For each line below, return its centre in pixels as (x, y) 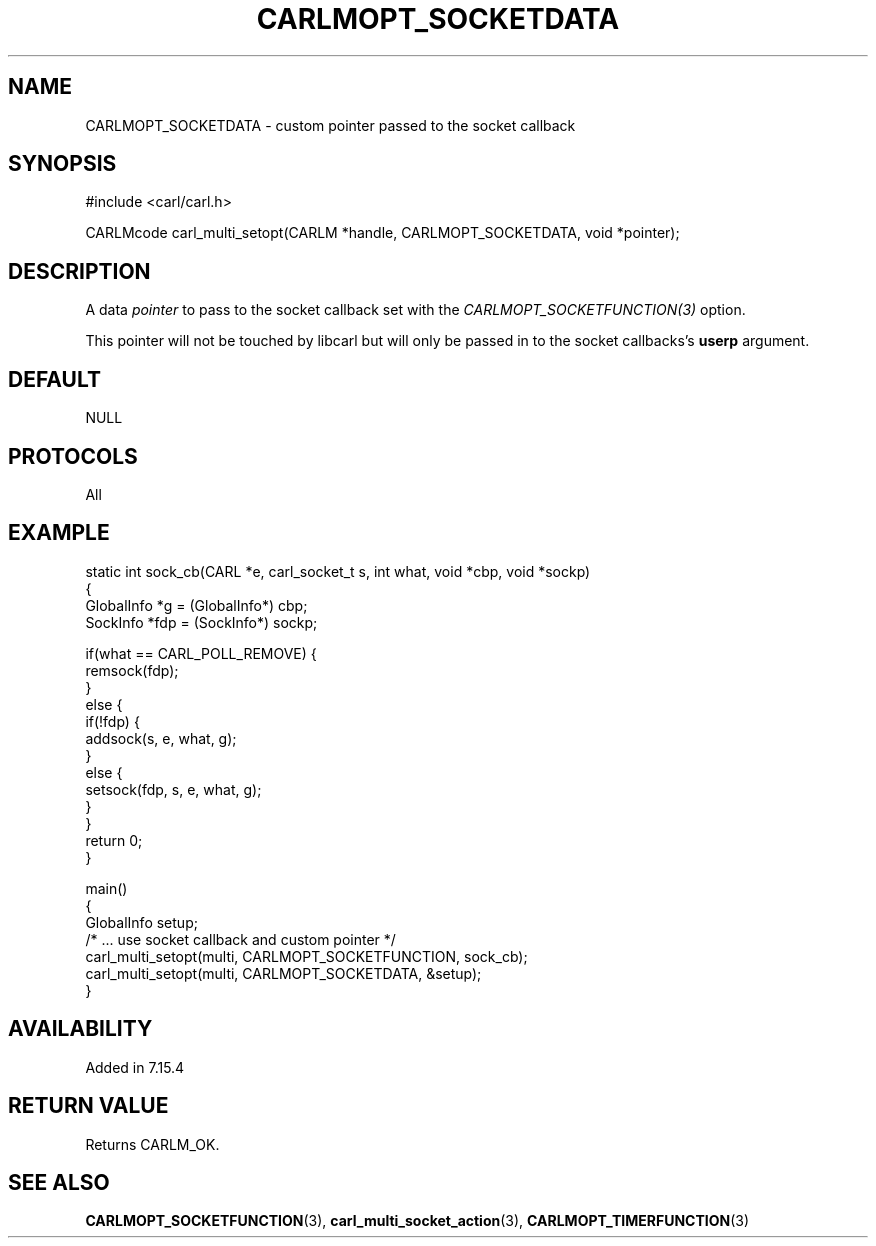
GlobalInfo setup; (141, 922)
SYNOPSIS (62, 164)
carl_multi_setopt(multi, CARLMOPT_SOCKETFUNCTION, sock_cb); (306, 956)
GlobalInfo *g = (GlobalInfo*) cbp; (196, 605)
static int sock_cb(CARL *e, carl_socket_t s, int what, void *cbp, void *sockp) (338, 571)
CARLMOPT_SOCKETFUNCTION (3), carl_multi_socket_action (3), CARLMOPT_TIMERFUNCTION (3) (417, 1221)
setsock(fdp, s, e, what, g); (173, 789)
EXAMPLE (59, 533)
